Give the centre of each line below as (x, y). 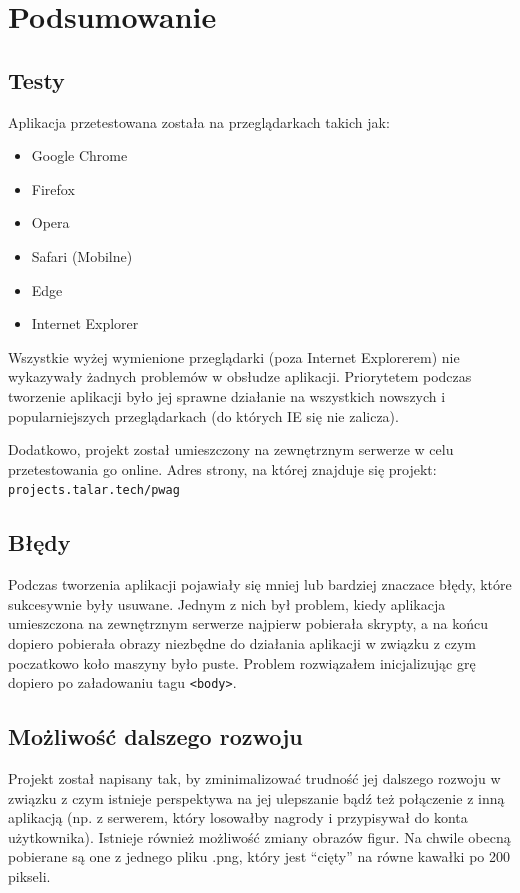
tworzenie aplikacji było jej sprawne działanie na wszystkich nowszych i (227, 395)
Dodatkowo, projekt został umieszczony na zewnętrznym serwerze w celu (231, 449)
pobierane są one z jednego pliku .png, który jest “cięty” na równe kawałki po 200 (259, 856)
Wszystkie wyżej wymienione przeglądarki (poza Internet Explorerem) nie (234, 356)
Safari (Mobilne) (82, 255)
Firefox (53, 188)
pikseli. (29, 875)
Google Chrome (79, 155)
